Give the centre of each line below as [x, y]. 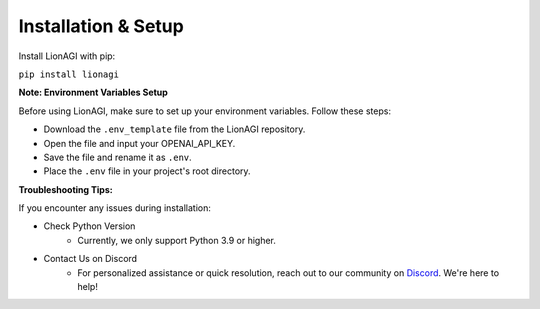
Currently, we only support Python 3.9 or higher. [177, 240]
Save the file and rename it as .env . [117, 157]
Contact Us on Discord [90, 259]
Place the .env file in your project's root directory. [147, 171]
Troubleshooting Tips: [66, 189]
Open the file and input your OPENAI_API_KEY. [139, 143]
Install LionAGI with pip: [67, 56]
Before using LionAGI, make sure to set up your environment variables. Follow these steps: [205, 111]
